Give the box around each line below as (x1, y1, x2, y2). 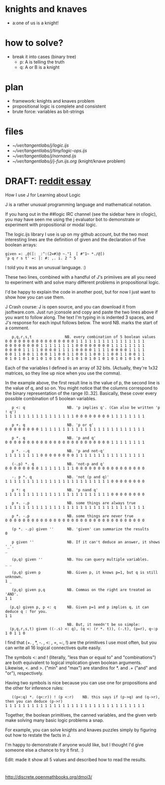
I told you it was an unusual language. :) (5, 264, 86, 270)
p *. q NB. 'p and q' (11, 435, 96, 440)
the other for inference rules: (5, 685, 64, 691)
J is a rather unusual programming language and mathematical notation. (5, 201, 152, 207)
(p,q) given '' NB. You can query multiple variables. (11, 557, 149, 562)
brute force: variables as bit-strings (12, 108, 84, 115)
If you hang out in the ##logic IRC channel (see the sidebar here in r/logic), (5, 211, 157, 217)
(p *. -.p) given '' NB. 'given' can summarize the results (11, 527, 149, 532)
